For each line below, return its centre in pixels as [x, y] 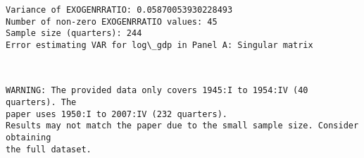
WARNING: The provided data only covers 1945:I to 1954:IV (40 [157, 91]
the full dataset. [49, 149]
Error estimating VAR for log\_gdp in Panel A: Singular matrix [159, 45]
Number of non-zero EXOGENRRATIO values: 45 [112, 22]
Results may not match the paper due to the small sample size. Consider [182, 126]
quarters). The [41, 102]
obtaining [29, 137]
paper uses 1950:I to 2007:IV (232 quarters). [117, 114]
